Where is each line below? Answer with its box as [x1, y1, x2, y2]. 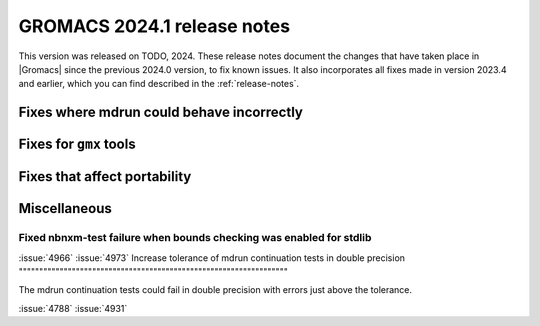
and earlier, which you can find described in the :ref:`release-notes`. [18, 78, 300, 90]
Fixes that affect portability [18, 168, 192, 185]
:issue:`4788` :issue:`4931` [18, 302, 128, 314]
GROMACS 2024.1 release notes [18, 15, 290, 37]
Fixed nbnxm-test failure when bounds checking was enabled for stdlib [18, 231, 372, 245]
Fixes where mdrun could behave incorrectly [18, 104, 304, 121]
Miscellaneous [18, 200, 112, 217]
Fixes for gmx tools [18, 136, 136, 153]
